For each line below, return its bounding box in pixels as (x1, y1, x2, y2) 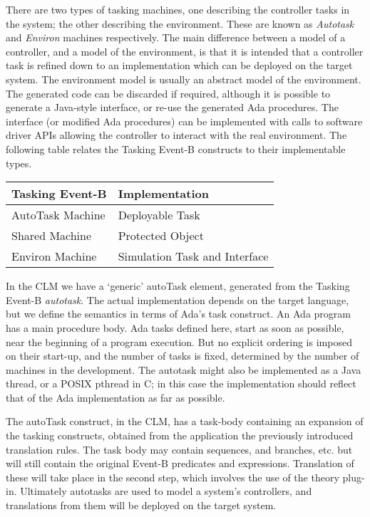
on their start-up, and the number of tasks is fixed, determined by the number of (6, 348, 359, 363)
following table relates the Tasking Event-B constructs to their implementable (6, 141, 346, 156)
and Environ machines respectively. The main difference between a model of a (6, 30, 346, 45)
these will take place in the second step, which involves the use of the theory (6, 469, 339, 484)
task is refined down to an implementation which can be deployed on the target (6, 58, 353, 73)
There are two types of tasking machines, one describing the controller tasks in (6, 2, 350, 16)
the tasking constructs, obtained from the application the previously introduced (6, 428, 354, 443)
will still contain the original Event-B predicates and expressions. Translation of (6, 456, 354, 471)
